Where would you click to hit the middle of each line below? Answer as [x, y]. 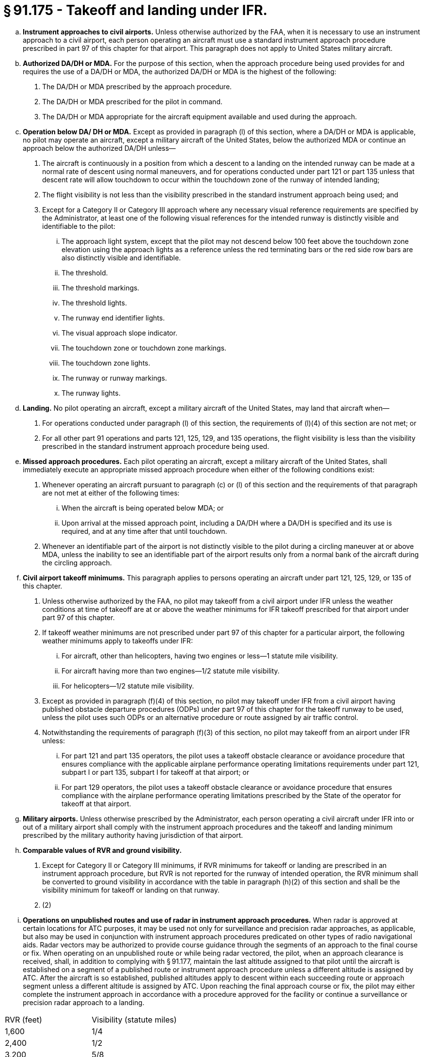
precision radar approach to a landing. [84, 1002]
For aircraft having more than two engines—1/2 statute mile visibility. [171, 671]
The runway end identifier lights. [113, 318]
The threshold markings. [101, 288]
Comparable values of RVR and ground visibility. [102, 850]
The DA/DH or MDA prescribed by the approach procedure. [137, 86]
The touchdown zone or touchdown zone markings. [144, 348]
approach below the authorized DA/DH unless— [99, 148]
